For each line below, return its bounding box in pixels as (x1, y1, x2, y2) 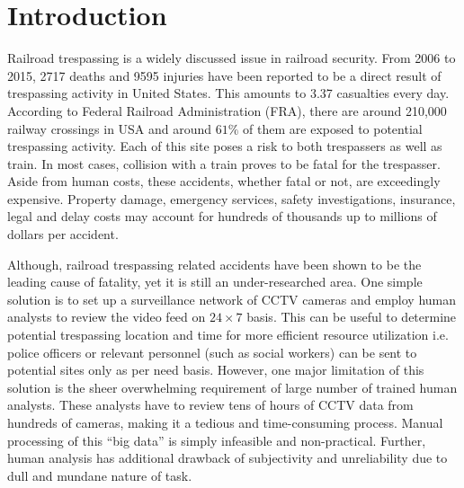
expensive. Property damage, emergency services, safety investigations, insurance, (7, 189, 456, 208)
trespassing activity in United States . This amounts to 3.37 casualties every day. (7, 84, 450, 102)
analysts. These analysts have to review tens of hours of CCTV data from (7, 395, 414, 414)
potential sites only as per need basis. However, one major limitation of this (7, 360, 424, 379)
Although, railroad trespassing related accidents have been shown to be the (7, 254, 422, 273)
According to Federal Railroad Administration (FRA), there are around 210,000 (7, 101, 447, 120)
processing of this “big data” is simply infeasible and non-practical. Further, (7, 430, 426, 449)
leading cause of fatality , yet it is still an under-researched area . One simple (7, 272, 423, 291)
